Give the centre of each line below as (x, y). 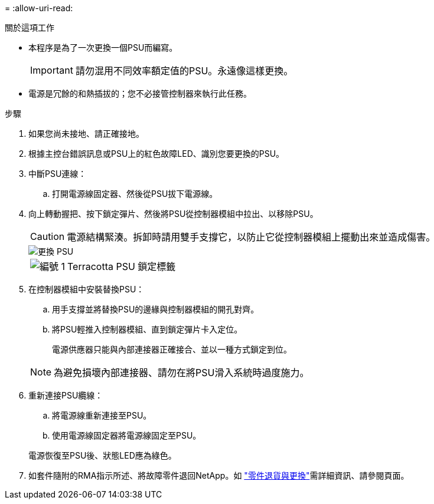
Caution (48, 236)
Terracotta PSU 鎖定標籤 (122, 266)
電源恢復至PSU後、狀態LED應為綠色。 (102, 455)
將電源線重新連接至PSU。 (102, 415)
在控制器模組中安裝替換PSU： (87, 289)
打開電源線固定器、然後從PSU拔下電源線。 (135, 194)
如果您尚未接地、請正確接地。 (86, 134)
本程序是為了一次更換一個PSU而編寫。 (103, 47)
